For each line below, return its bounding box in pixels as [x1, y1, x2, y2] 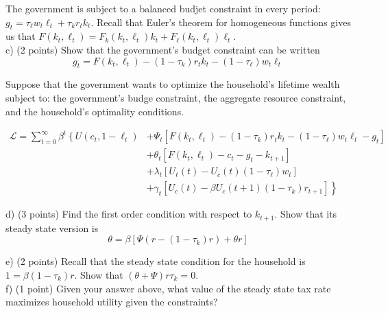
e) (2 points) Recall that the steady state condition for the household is [5, 254, 306, 268]
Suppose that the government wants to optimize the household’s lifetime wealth [5, 77, 340, 91]
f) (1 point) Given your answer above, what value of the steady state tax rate [5, 281, 331, 295]
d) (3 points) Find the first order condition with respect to [5, 207, 252, 221]
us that [5, 29, 36, 43]
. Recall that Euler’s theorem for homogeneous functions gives [90, 14, 351, 29]
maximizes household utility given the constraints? [5, 294, 218, 309]
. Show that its [274, 207, 337, 221]
